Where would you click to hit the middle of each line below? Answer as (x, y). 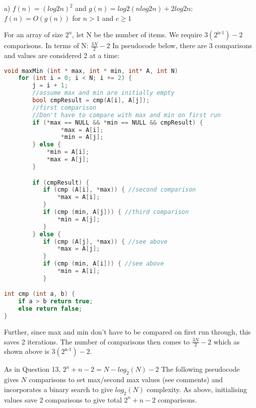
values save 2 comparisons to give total (63, 399)
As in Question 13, (32, 369)
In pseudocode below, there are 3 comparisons (182, 45)
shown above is (27, 351)
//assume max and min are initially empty (103, 93)
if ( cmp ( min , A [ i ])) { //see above (103, 264)
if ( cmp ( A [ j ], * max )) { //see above (105, 241)
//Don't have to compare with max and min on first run (127, 115)
